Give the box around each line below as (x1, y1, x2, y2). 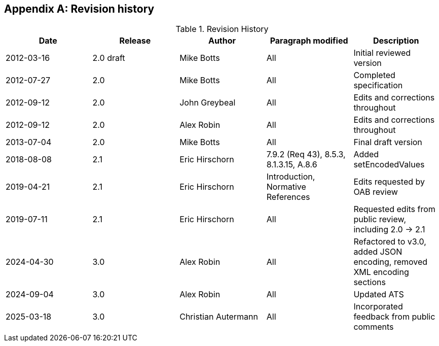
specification (353, 80, 403, 91)
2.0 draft (92, 53, 125, 63)
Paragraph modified (270, 36, 348, 46)
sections (353, 277, 386, 288)
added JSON (353, 247, 403, 257)
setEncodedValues (353, 159, 425, 170)
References (266, 192, 310, 202)
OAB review (353, 187, 398, 197)
